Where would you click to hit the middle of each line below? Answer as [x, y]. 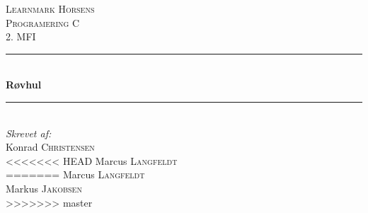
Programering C [43, 22]
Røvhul [24, 85]
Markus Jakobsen [44, 188]
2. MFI [21, 36]
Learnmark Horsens [50, 8]
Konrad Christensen [50, 147]
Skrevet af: [29, 133]
